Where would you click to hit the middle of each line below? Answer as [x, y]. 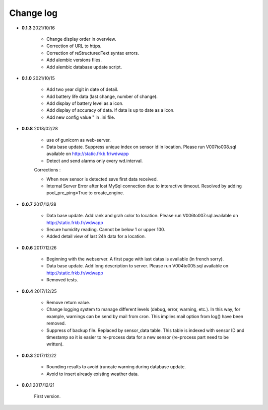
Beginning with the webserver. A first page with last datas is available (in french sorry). [135, 259]
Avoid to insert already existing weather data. [93, 374]
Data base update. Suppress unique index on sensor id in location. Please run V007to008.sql [141, 147]
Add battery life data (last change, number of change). [102, 96]
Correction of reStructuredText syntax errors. [93, 53]
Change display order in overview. [81, 39]
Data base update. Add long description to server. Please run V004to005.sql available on [137, 266]
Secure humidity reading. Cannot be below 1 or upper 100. [106, 229]
